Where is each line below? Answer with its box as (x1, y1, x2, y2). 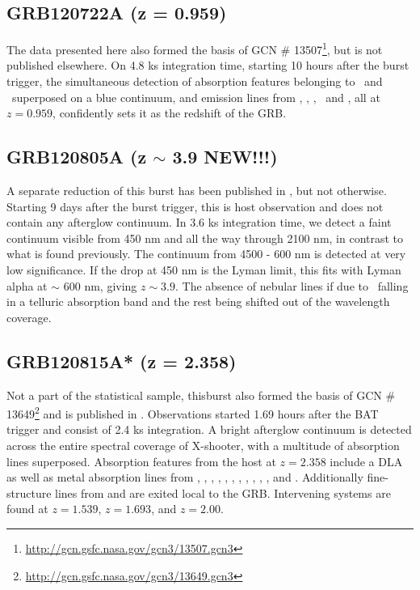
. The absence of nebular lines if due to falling (175, 277, 409, 294)
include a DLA (330, 452, 403, 469)
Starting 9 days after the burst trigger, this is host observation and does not (6, 197, 384, 214)
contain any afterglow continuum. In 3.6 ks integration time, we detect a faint (6, 214, 392, 231)
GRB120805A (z (6, 144, 147, 169)
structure (6, 484, 52, 501)
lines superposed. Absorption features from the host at (6, 452, 276, 469)
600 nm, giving (63, 277, 137, 294)
